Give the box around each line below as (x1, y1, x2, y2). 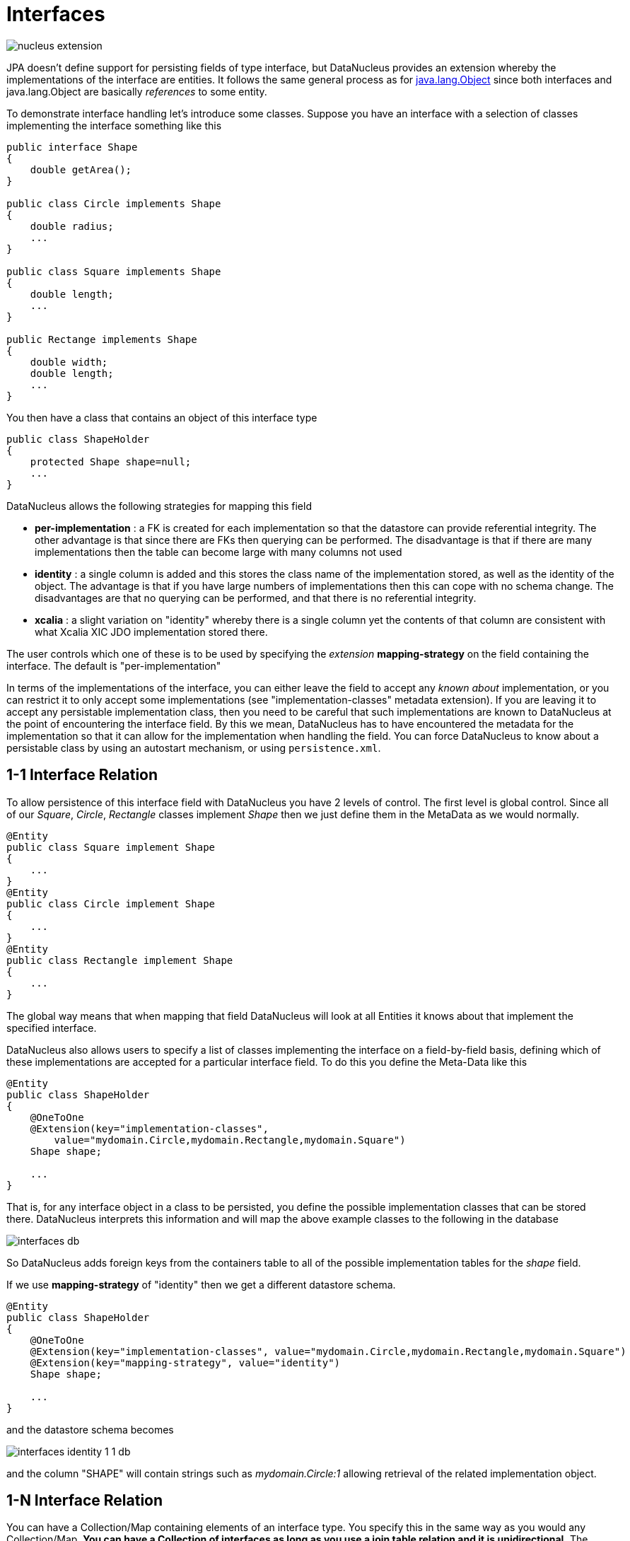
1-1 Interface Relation (6, 766, 158, 784)
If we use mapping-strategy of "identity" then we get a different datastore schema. (6, 1278, 396, 1291)
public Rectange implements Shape (6, 333, 197, 345)
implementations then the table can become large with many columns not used (35, 545, 402, 558)
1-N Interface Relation (6, 1491, 163, 1510)
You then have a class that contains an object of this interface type (6, 411, 317, 424)
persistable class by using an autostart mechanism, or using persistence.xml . (6, 741, 381, 754)
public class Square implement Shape (6, 841, 216, 853)
